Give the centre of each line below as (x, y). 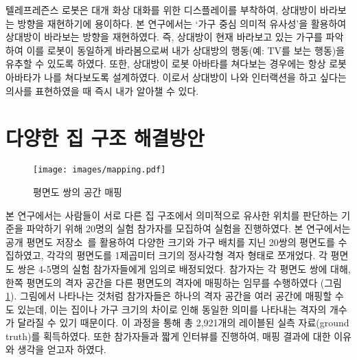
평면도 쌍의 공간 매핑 (78, 191)
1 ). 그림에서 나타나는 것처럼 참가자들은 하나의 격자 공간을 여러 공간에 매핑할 (169, 296)
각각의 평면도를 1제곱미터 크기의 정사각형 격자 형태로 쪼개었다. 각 (187, 255)
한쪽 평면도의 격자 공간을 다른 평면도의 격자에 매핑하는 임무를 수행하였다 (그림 (174, 282)
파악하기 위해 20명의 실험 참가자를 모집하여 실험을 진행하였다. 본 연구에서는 (188, 228)
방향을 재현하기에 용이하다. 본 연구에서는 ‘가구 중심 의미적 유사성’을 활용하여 (182, 23)
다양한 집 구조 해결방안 (105, 138)
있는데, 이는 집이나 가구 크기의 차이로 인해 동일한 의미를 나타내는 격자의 (172, 309)
